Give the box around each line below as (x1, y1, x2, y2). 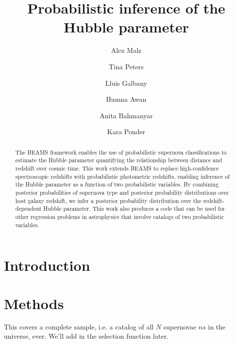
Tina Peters (109, 61, 144, 71)
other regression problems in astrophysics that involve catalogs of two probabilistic (15, 212, 224, 220)
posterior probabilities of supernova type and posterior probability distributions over (15, 188, 229, 196)
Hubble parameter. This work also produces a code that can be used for (43, 204, 225, 213)
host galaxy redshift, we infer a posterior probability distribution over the (15, 196, 201, 204)
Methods (4, 293, 64, 313)
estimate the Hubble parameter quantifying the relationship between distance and (15, 156, 222, 164)
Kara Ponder (107, 126, 146, 137)
